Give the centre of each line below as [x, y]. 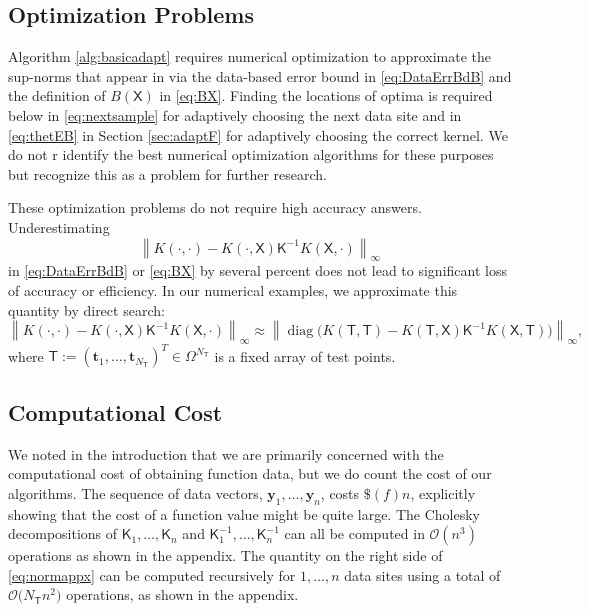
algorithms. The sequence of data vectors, [135, 492]
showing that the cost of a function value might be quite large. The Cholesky [244, 513]
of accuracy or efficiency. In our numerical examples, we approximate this [233, 289]
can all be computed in [354, 533]
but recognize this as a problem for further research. [168, 173]
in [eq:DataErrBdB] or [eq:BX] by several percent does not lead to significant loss [257, 270]
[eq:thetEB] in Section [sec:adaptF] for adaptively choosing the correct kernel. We [258, 134]
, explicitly [443, 492]
